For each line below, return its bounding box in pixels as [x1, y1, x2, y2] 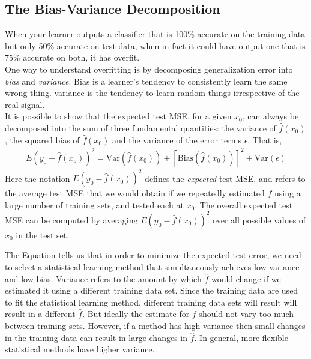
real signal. [5, 98, 45, 110]
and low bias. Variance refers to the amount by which [5, 272, 202, 285]
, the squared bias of [5, 133, 80, 146]
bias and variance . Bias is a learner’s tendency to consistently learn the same [5, 74, 288, 87]
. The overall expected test [195, 198, 293, 211]
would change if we [211, 272, 281, 285]
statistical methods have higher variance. [5, 343, 155, 355]
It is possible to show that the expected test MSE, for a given [5, 110, 232, 122]
